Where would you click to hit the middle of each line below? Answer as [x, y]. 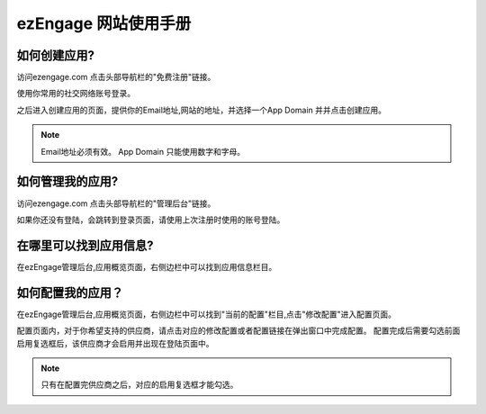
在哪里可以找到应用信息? [85, 245]
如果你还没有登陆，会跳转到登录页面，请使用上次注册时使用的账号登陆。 [151, 220]
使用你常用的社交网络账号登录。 [76, 94]
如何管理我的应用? [67, 181]
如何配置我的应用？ [70, 292]
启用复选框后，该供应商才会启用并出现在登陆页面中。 [115, 343]
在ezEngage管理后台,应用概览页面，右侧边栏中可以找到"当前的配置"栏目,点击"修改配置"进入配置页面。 [206, 314]
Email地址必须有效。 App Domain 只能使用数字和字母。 [143, 151]
